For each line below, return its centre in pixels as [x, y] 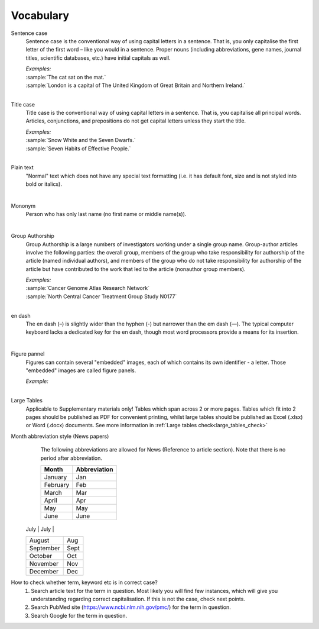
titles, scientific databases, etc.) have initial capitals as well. [98, 58]
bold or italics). [44, 184]
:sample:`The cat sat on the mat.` [66, 77]
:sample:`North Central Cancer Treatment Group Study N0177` [101, 296]
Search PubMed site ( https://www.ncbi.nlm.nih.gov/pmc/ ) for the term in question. [131, 607]
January [56, 477]
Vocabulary [40, 15]
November [44, 564]
